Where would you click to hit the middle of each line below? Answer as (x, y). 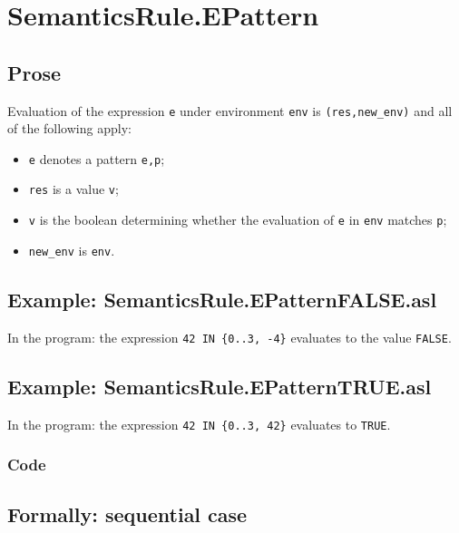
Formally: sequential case (127, 514)
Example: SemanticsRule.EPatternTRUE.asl (220, 386)
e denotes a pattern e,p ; (97, 158)
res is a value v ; (73, 189)
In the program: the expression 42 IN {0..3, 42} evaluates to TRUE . (199, 424)
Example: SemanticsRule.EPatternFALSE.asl (222, 299)
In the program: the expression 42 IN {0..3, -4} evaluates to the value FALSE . (229, 337)
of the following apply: (69, 128)
